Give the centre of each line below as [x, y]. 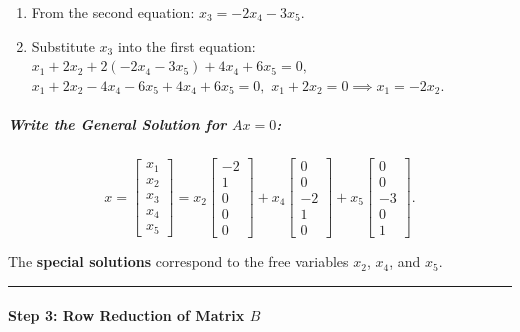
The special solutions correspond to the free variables [178, 261]
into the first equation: [186, 45]
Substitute [63, 45]
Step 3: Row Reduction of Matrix [126, 315]
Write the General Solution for [117, 123]
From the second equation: [113, 12]
